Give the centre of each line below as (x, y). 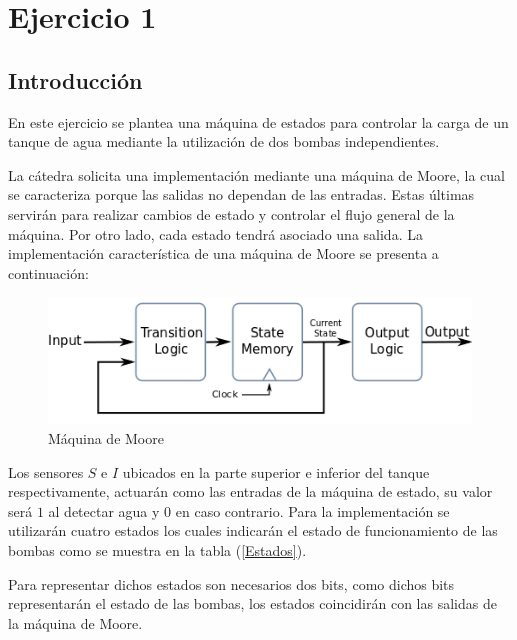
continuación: (48, 272)
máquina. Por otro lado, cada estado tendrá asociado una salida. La (215, 233)
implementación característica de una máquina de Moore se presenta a (223, 253)
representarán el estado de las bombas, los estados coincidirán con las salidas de (252, 603)
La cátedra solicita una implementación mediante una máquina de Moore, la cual (256, 174)
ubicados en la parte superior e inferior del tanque (276, 471)
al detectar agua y (104, 510)
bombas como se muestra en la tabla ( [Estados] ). (157, 549)
